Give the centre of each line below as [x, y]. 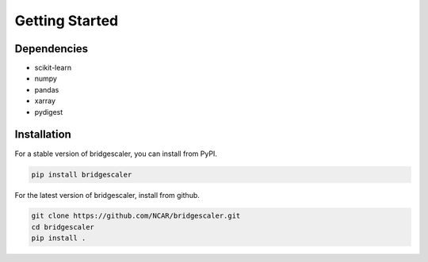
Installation [43, 135]
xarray [45, 101]
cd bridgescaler [63, 227]
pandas [47, 89]
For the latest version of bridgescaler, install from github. [107, 195]
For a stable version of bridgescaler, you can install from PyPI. [116, 154]
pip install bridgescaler [82, 175]
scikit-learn [53, 68]
